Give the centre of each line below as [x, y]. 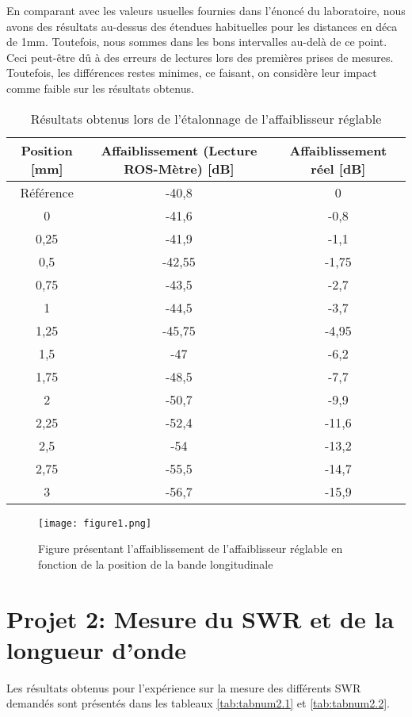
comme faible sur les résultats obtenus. [100, 88]
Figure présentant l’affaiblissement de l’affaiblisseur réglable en [191, 548]
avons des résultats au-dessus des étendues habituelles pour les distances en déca [202, 26]
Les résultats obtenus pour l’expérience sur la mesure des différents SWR [184, 687]
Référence [47, 192]
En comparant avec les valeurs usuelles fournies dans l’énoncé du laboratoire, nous [206, 10]
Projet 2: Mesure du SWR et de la [200, 618]
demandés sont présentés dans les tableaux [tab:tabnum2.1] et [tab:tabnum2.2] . [198, 703]
